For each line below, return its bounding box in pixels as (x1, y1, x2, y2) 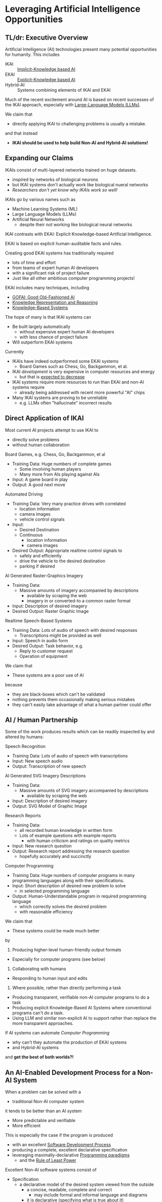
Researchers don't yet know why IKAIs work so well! (12, 187, 118, 193)
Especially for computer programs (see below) (12, 956, 106, 962)
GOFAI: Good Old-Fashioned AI (12, 294, 75, 300)
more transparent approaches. (12, 1021, 74, 1027)
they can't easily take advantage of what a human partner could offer (12, 701, 152, 707)
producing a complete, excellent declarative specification (12, 1147, 128, 1153)
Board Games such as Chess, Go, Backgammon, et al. (19, 363, 128, 369)
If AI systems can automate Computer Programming (5, 1030, 110, 1036)
